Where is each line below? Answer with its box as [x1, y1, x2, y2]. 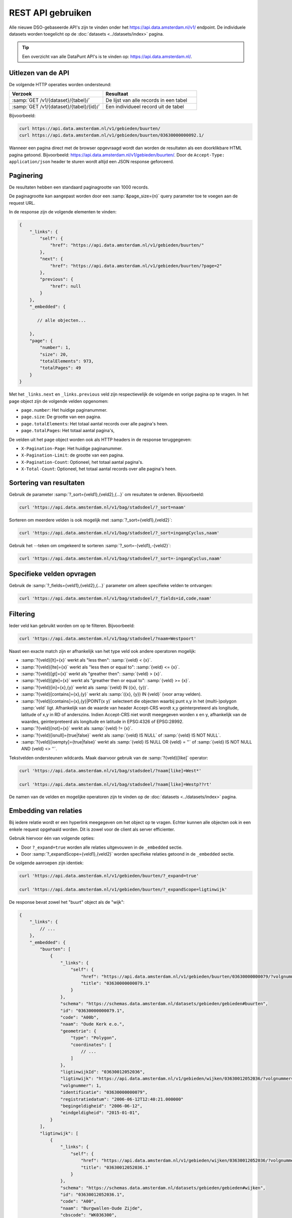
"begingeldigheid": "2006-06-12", [60, 1104, 143, 1109]
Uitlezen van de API [9, 69, 70, 77]
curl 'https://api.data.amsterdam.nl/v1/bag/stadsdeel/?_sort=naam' [19, 504, 186, 510]
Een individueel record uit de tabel [105, 103, 184, 110]
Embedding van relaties [9, 807, 82, 815]
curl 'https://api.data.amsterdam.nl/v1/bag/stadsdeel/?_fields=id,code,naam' [19, 596, 212, 601]
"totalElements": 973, [39, 359, 94, 364]
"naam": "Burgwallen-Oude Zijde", [60, 1205, 143, 1211]
